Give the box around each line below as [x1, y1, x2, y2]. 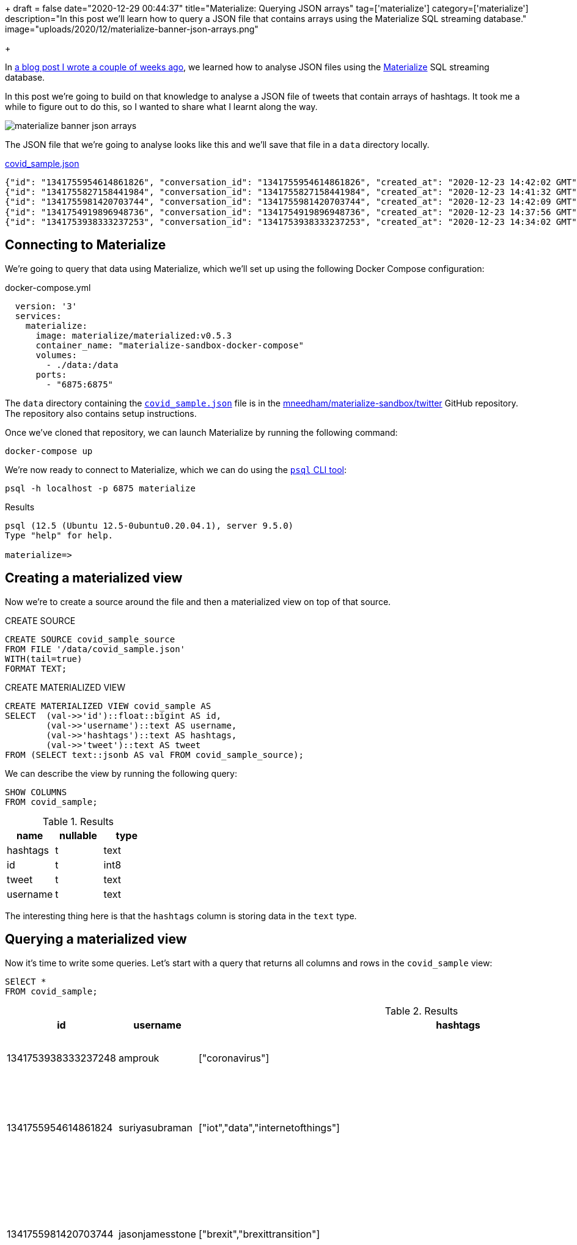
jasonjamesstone [118, 1227, 196, 1240]
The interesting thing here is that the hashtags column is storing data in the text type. [5, 910, 357, 921]
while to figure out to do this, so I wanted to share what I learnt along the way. [5, 101, 318, 112]
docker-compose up [5, 446, 93, 456]
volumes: [35, 350, 78, 360]
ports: [35, 369, 67, 380]
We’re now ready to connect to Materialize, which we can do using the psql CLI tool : [5, 464, 347, 475]
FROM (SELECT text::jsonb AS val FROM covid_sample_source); [5, 749, 304, 760]
